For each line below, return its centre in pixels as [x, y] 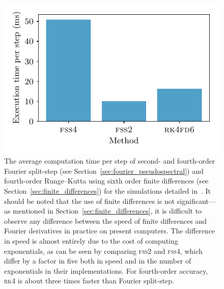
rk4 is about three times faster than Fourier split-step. [89, 281]
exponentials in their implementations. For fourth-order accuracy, [106, 270]
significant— [196, 201]
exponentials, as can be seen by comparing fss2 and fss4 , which [103, 251]
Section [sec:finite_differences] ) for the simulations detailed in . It [108, 191]
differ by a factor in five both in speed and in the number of [98, 261]
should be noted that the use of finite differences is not [90, 201]
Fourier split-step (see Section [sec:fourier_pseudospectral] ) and [104, 170]
